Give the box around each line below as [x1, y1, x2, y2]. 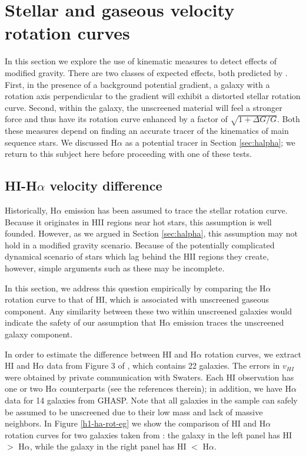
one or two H [5, 382, 52, 395]
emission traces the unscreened [173, 316, 284, 329]
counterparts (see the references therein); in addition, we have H [59, 382, 291, 395]
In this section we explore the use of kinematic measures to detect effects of [5, 55, 277, 67]
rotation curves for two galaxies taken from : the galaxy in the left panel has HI [5, 428, 292, 441]
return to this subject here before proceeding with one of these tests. [5, 147, 252, 160]
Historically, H [5, 204, 57, 216]
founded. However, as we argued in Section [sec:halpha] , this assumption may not [5, 227, 298, 240]
